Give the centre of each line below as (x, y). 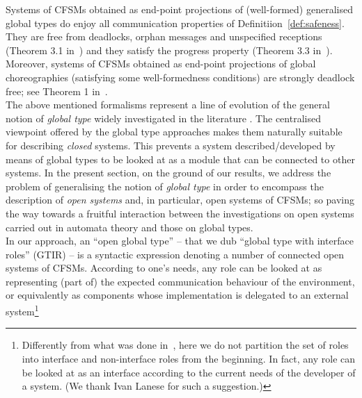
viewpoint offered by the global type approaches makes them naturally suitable (174, 132)
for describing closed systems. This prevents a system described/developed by (171, 145)
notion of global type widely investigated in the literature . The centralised (163, 118)
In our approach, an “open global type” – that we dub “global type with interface (180, 241)
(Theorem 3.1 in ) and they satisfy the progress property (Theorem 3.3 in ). (169, 50)
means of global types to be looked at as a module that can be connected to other (180, 159)
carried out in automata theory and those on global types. (129, 227)
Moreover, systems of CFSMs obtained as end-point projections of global (161, 64)
